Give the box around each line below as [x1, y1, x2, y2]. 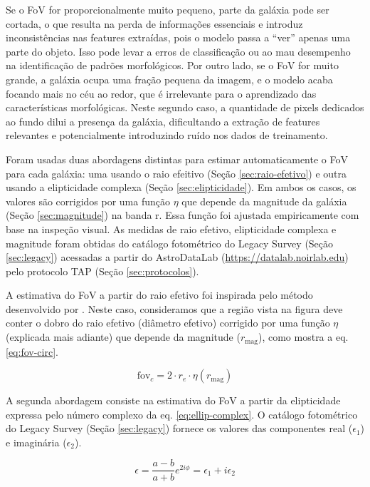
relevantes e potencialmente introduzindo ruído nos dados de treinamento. [6, 128, 328, 143]
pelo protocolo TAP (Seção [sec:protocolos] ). [6, 263, 199, 278]
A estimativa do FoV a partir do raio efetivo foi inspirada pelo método [6, 287, 313, 302]
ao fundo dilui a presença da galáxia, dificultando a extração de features [6, 113, 320, 128]
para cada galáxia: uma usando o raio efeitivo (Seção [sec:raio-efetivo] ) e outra [6, 165, 347, 180]
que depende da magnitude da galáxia [181, 193, 347, 208]
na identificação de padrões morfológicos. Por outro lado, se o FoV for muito [6, 58, 339, 73]
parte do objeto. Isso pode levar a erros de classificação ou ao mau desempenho [6, 43, 351, 58]
